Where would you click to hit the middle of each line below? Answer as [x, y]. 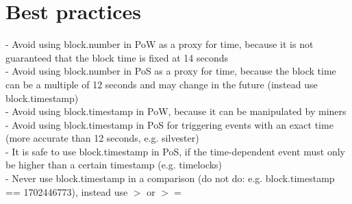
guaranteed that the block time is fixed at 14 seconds [117, 57]
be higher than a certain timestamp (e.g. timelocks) [114, 165]
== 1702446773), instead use [67, 191]
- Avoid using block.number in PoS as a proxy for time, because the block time [171, 71]
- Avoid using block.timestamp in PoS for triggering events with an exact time [169, 124]
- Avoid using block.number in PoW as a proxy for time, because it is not [160, 44]
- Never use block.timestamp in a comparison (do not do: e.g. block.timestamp [170, 178]
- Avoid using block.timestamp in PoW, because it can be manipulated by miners [176, 111]
